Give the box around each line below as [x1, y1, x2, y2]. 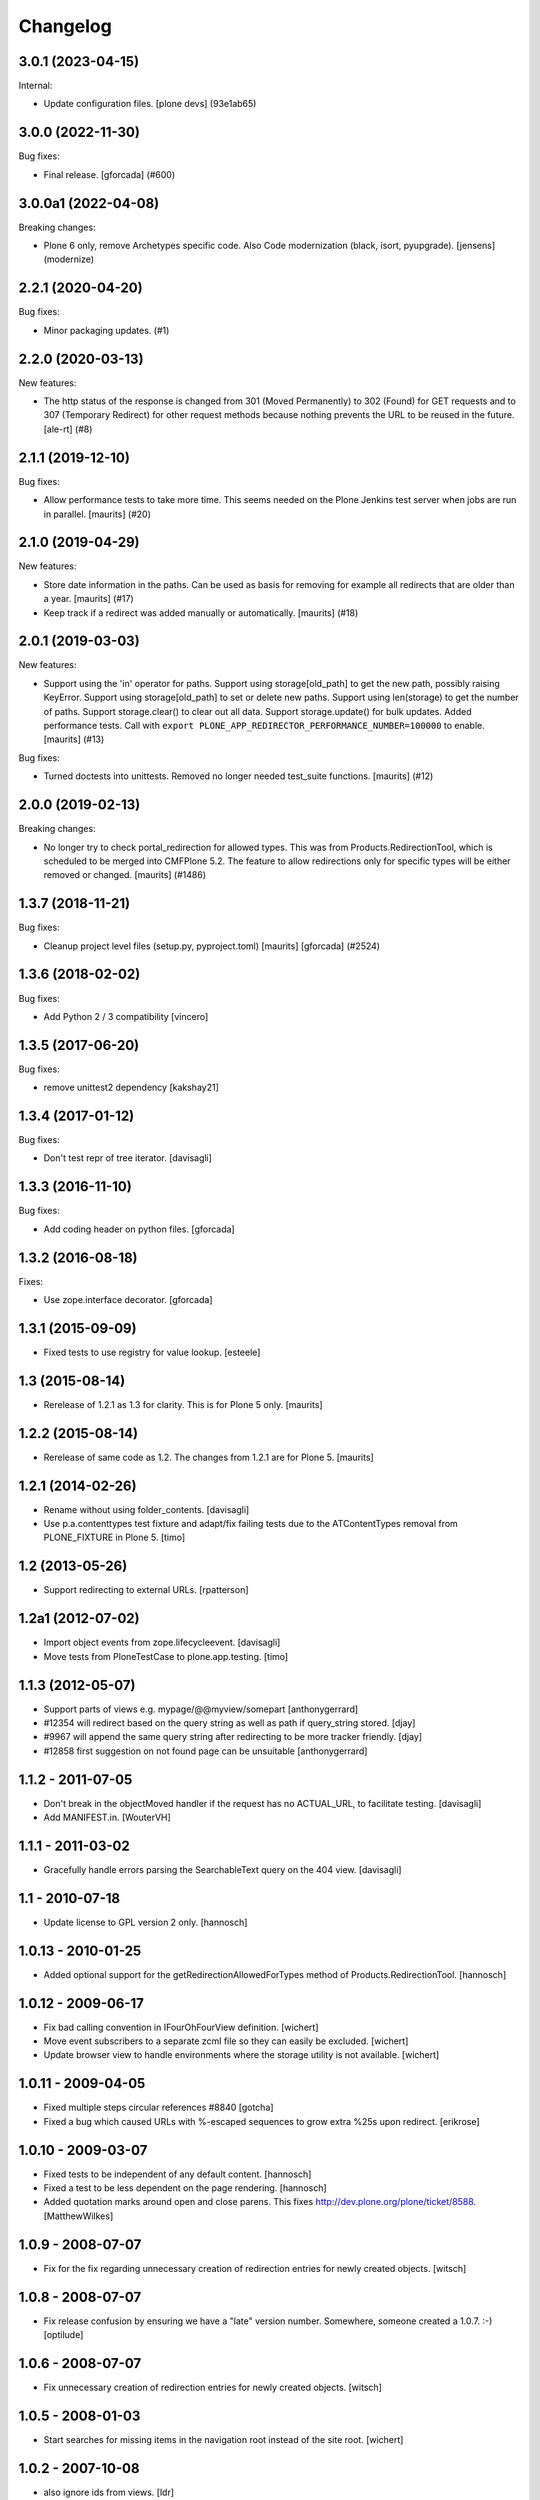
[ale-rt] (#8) [43, 423, 93, 435]
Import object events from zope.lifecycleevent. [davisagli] [43, 1636, 281, 1649]
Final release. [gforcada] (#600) [43, 168, 176, 180]
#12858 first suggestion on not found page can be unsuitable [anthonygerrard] [43, 1745, 368, 1757]
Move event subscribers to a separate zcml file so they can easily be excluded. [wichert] [43, 2035, 409, 2047]
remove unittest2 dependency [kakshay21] [43, 1081, 219, 1094]
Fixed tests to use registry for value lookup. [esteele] [43, 1346, 261, 1358]
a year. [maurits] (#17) [43, 593, 134, 605]
